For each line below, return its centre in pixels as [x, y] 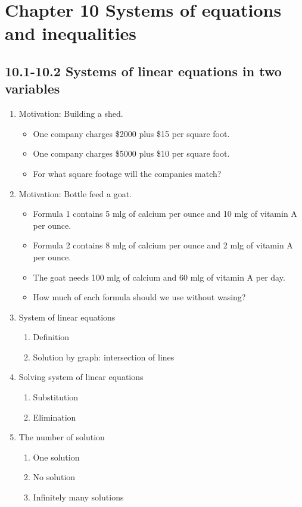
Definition [51, 337]
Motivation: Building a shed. [71, 113]
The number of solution [62, 437]
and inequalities [71, 33]
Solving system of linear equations [81, 377]
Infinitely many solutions [78, 497]
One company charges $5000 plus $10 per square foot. [131, 153]
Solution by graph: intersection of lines [104, 357]
